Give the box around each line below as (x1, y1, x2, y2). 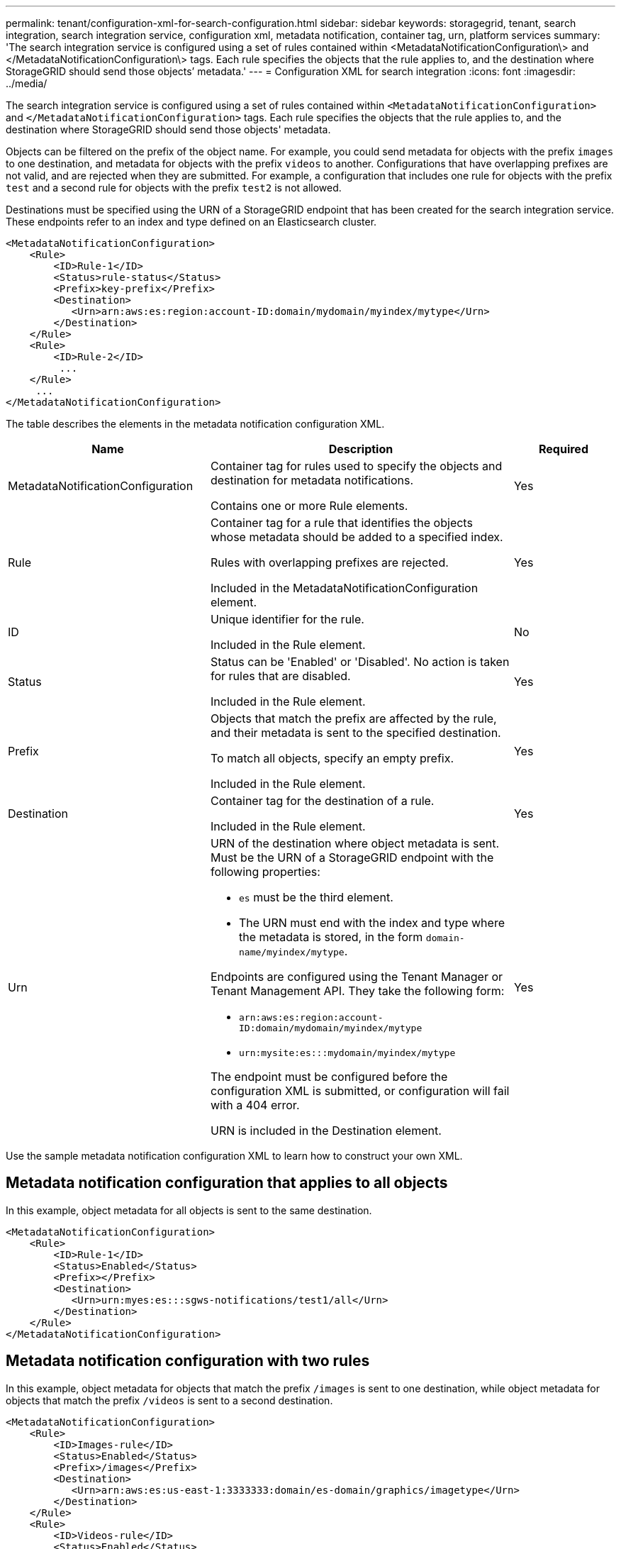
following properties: (210, 865, 320, 879)
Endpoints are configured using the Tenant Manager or (210, 970, 503, 984)
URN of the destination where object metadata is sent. (210, 836, 500, 850)
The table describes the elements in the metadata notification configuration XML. (6, 418, 385, 430)
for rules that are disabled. (210, 669, 351, 683)
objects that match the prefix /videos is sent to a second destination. (6, 1394, 333, 1406)
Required (539, 442, 588, 456)
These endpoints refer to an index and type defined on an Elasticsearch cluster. (6, 216, 377, 228)
